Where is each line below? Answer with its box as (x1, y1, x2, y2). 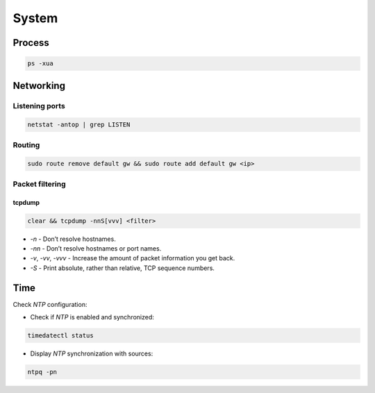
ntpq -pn (27, 368, 58, 376)
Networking (12, 80, 66, 92)
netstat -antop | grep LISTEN (27, 121, 131, 128)
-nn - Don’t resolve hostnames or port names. (30, 244, 162, 253)
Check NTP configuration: (12, 300, 87, 308)
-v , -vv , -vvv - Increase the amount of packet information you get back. (30, 254, 235, 262)
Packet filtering (12, 179, 66, 189)
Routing (12, 140, 40, 149)
